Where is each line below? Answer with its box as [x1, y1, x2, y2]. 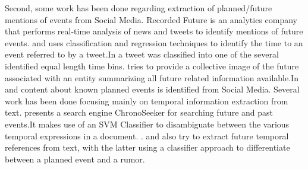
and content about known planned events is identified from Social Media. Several [5, 83, 300, 95]
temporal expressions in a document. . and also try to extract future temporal [5, 129, 289, 142]
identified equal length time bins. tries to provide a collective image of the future [5, 59, 299, 72]
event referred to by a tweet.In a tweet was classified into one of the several [5, 48, 279, 60]
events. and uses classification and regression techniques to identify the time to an [5, 36, 303, 49]
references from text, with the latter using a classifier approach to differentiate [5, 141, 290, 154]
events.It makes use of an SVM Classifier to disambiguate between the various [5, 117, 290, 130]
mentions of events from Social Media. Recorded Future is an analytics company [5, 13, 297, 25]
